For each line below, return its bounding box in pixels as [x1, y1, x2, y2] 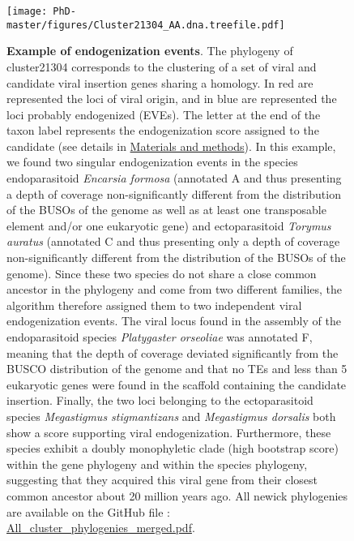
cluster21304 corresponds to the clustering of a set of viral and [6, 58, 317, 75]
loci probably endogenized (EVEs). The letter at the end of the [6, 105, 321, 122]
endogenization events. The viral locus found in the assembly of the [6, 312, 341, 329]
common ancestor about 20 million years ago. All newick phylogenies [6, 487, 348, 504]
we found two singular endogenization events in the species [6, 153, 298, 170]
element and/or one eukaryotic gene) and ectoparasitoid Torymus [6, 217, 331, 234]
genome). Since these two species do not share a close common [6, 264, 317, 281]
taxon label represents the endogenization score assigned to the [6, 122, 319, 139]
